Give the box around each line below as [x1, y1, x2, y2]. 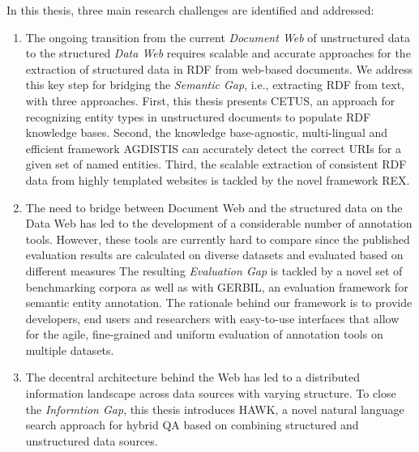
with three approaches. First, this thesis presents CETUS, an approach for [25, 92, 395, 109]
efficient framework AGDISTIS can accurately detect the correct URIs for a [25, 139, 401, 156]
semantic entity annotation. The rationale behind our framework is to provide [25, 294, 413, 311]
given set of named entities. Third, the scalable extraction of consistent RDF [25, 156, 407, 173]
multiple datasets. [25, 341, 114, 358]
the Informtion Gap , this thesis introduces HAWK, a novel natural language [25, 400, 404, 417]
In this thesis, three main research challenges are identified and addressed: [6, 2, 374, 18]
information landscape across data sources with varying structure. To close [25, 385, 396, 402]
